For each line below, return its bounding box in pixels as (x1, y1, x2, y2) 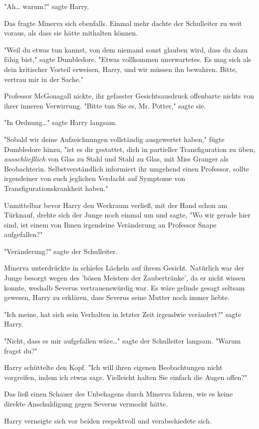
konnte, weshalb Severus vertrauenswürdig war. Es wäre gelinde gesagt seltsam (4, 282, 245, 292)
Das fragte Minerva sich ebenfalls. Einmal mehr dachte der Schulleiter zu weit (4, 17, 242, 28)
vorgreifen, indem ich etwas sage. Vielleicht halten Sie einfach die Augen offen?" (4, 371, 248, 382)
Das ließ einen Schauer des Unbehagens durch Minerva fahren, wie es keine (4, 388, 233, 399)
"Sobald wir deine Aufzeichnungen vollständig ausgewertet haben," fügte (4, 133, 225, 144)
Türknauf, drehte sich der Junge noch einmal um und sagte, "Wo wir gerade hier (4, 209, 251, 220)
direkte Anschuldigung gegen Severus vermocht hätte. (4, 398, 168, 408)
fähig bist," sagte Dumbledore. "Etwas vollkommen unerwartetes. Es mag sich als (4, 54, 252, 64)
